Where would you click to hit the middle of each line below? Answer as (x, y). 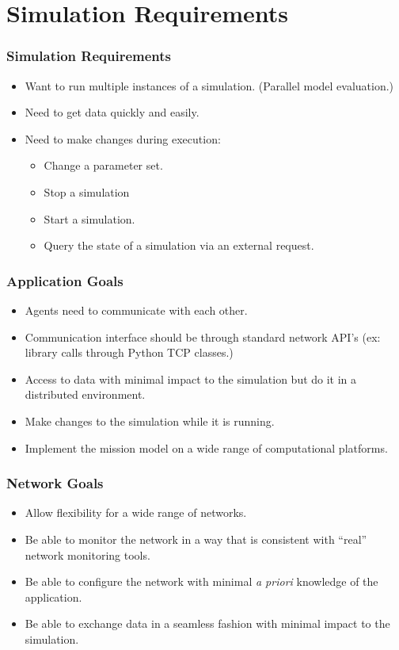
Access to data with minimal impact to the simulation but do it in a (191, 379)
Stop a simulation (87, 191)
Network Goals (55, 483)
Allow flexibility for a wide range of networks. (136, 512)
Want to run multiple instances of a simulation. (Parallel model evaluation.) (209, 85)
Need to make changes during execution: (123, 138)
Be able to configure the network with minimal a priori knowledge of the (201, 581)
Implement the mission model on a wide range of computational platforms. (206, 447)
